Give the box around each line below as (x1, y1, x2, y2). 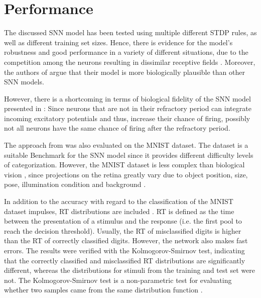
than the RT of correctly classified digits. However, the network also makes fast (4, 235, 248, 246)
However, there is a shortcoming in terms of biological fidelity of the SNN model (4, 93, 251, 104)
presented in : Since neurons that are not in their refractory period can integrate (4, 103, 251, 114)
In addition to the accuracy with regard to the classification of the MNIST (4, 196, 233, 207)
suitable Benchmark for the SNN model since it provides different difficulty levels (4, 149, 253, 160)
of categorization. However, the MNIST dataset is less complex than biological (4, 159, 245, 170)
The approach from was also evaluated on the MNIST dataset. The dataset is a (4, 140, 248, 150)
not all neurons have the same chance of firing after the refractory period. (4, 123, 230, 133)
